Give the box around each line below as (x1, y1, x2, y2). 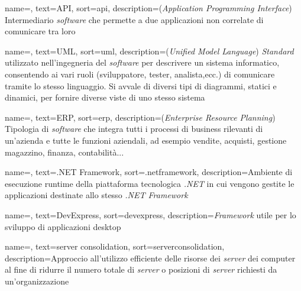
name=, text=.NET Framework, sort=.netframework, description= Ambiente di (5, 166, 293, 178)
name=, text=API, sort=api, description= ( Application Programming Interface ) (5, 2, 292, 14)
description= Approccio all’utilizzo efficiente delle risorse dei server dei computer (5, 251, 296, 264)
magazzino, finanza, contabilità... (5, 145, 124, 158)
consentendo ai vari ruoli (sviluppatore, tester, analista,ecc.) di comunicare (5, 67, 275, 80)
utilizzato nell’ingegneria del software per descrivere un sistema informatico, (5, 56, 280, 69)
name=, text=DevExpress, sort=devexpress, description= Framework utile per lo (5, 208, 296, 221)
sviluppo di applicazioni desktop (5, 220, 121, 232)
